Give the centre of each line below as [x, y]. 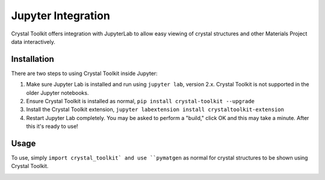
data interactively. [33, 41]
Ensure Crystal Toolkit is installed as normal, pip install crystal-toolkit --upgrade [141, 101]
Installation [32, 59]
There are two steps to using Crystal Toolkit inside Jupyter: [84, 73]
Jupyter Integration [61, 16]
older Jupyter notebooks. [57, 92]
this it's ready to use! [52, 127]
